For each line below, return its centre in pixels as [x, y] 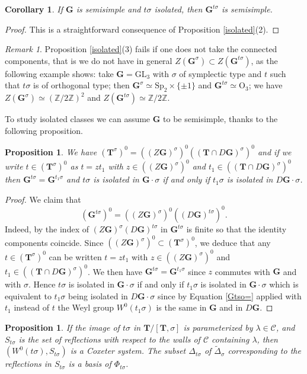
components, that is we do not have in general [89, 60]
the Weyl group [86, 307]
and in [231, 307]
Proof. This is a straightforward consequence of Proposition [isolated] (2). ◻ [142, 29]
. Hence [42, 284]
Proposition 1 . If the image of [62, 327]
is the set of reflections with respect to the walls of [109, 339]
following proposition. [44, 130]
